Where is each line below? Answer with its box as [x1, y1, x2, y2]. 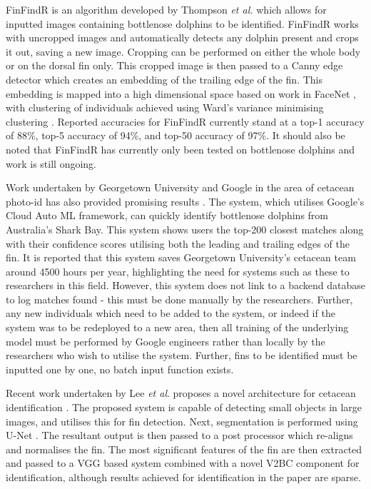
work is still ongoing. [6, 156, 96, 171]
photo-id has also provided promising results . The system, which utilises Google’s [6, 193, 365, 208]
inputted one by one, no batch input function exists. [6, 361, 234, 376]
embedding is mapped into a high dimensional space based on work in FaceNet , [6, 86, 356, 101]
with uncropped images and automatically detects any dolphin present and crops [6, 30, 359, 45]
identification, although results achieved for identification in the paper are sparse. [6, 470, 361, 484]
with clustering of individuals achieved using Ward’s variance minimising [6, 100, 324, 115]
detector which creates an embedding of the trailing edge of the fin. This [6, 71, 322, 86]
